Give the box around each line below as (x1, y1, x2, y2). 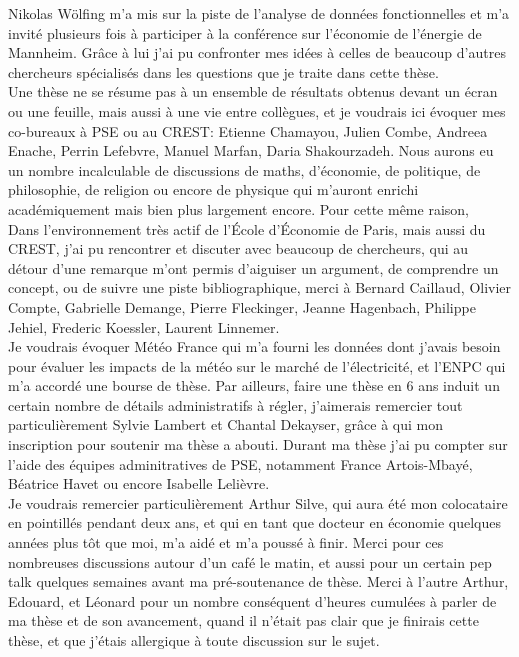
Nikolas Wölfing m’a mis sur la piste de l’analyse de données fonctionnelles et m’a (8, 3, 510, 23)
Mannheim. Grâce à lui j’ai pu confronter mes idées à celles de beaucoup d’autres (8, 42, 506, 63)
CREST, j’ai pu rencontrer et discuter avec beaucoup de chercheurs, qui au (8, 238, 469, 259)
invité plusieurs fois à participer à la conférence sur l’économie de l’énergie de (8, 22, 482, 43)
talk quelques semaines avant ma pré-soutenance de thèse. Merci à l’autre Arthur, (8, 571, 509, 592)
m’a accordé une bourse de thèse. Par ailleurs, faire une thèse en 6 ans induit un (8, 375, 500, 396)
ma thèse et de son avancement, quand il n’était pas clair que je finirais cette (8, 610, 479, 631)
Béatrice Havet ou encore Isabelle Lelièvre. (8, 473, 270, 494)
